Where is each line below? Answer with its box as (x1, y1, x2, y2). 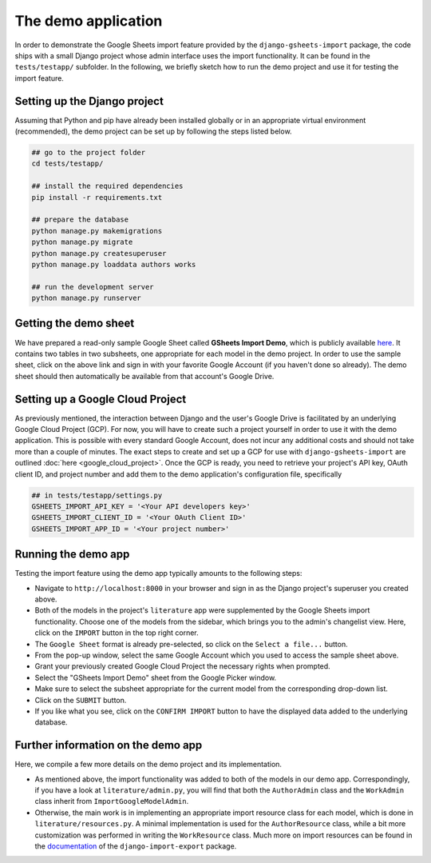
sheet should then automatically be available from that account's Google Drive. (14, 371, 275, 381)
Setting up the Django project (14, 94, 164, 108)
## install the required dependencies (31, 182, 184, 191)
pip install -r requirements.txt (31, 193, 163, 202)
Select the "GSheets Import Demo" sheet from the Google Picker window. (34, 673, 277, 682)
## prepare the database (31, 215, 129, 224)
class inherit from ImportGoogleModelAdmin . (34, 797, 189, 806)
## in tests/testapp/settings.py (31, 490, 163, 500)
